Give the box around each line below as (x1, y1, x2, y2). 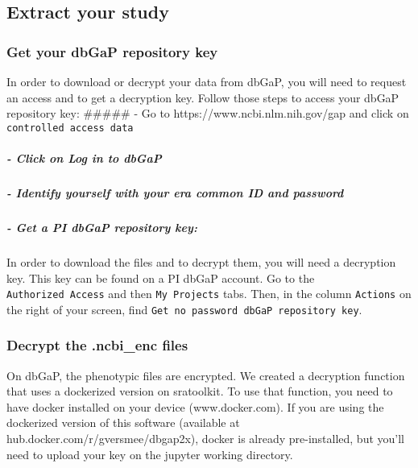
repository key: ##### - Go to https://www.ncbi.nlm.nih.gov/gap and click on (6, 105, 409, 122)
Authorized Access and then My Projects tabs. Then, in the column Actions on (6, 285, 412, 302)
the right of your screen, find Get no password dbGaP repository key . (6, 300, 362, 317)
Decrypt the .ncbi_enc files (6, 335, 188, 355)
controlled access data (6, 122, 134, 134)
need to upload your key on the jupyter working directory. (6, 445, 293, 462)
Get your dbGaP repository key (6, 41, 218, 61)
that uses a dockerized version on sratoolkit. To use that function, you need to (6, 383, 393, 400)
